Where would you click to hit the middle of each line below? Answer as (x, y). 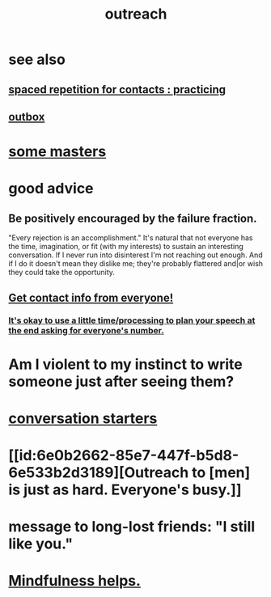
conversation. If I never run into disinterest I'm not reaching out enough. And (135, 255)
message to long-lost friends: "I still (132, 527)
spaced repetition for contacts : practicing (117, 89)
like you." (41, 544)
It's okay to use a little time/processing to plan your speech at (132, 320)
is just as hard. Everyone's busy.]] (125, 490)
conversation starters (83, 418)
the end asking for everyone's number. (86, 331)
